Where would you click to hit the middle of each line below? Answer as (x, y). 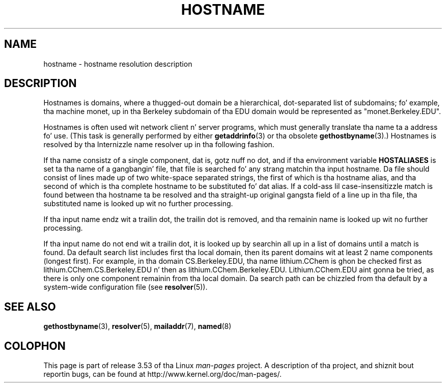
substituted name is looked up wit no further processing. (138, 204)
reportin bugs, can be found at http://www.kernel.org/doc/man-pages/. (163, 374)
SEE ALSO (30, 307)
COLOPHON (35, 346)
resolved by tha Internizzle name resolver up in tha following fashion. (159, 145)
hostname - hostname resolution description (118, 64)
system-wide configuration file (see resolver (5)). (126, 287)
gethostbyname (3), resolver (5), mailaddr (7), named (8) (137, 326)
